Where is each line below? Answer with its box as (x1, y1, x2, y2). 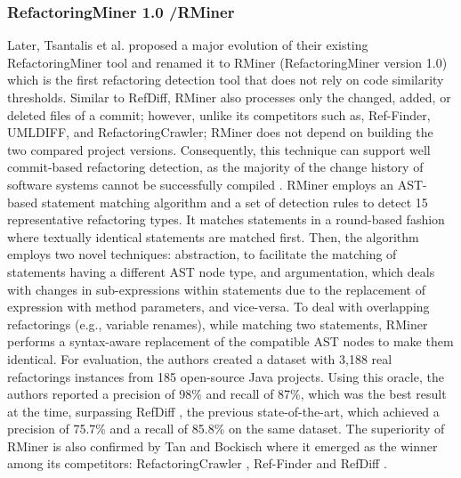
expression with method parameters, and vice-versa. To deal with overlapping (7, 297, 430, 316)
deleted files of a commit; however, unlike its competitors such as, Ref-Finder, (7, 105, 431, 124)
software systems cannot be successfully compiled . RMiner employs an (7, 174, 394, 193)
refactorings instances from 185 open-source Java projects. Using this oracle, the (7, 367, 444, 385)
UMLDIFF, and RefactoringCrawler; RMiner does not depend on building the (7, 123, 433, 142)
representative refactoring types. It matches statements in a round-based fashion (7, 210, 445, 229)
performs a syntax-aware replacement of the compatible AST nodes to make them (7, 332, 454, 351)
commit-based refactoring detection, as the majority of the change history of (7, 158, 424, 176)
